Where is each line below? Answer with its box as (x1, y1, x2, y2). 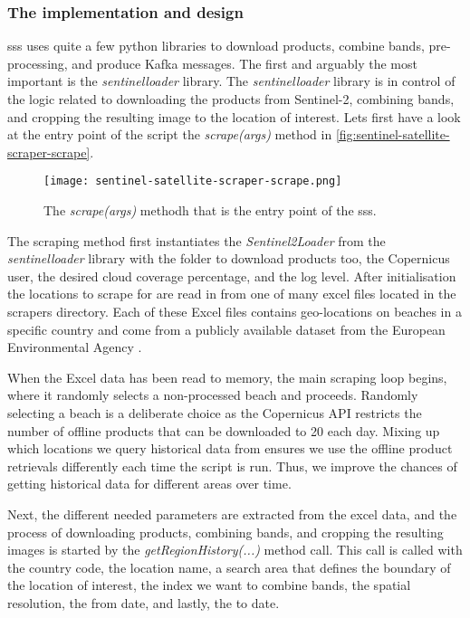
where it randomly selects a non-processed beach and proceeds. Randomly (7, 385, 418, 404)
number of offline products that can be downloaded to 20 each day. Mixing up (7, 421, 440, 440)
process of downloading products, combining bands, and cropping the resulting (7, 522, 444, 541)
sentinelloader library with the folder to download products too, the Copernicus (7, 249, 450, 268)
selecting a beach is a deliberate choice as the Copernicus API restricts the (7, 403, 422, 422)
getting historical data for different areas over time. (7, 474, 292, 493)
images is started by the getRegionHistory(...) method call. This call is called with (7, 540, 463, 559)
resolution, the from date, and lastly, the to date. (7, 593, 280, 612)
